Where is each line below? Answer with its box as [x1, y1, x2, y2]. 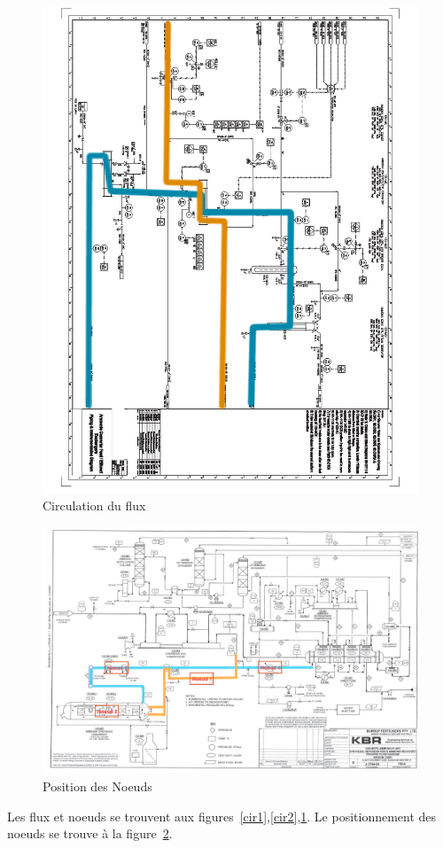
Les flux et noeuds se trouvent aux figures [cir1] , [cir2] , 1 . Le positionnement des [7, 806, 437, 825]
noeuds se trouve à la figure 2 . [7, 824, 173, 843]
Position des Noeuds [43, 776, 152, 795]
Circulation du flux [43, 496, 146, 515]
